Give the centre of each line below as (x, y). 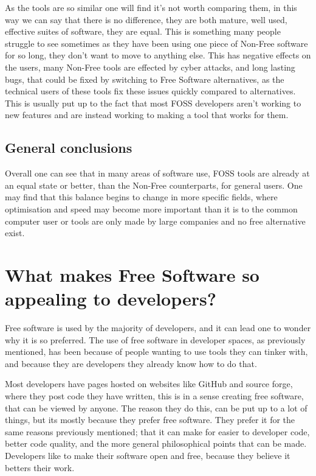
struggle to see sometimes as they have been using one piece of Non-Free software (156, 43)
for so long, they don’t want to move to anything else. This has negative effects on (158, 55)
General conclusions (69, 148)
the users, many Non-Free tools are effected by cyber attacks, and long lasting (150, 67)
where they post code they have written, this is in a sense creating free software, (154, 395)
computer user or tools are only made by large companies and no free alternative (155, 221)
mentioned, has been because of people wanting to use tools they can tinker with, (156, 352)
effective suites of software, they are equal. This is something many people (143, 31)
